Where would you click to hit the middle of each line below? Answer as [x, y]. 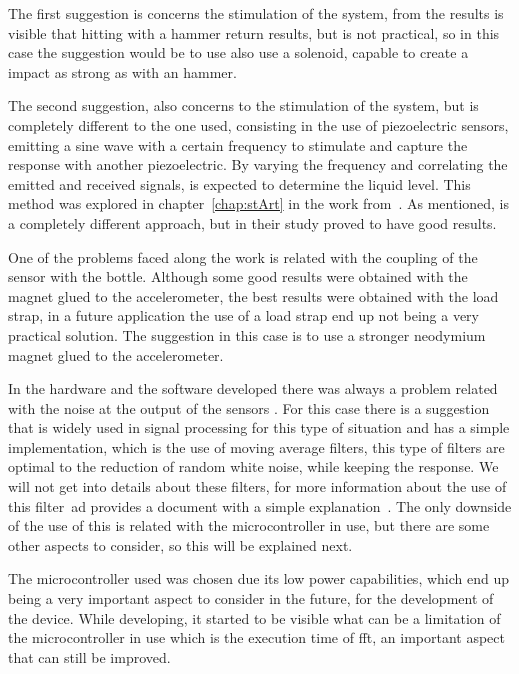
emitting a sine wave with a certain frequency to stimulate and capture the [238, 144]
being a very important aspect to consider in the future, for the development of [251, 598]
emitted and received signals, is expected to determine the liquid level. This [239, 183]
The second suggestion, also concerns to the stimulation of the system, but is [243, 105]
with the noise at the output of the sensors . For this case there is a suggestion [249, 407]
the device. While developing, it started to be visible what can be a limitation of [254, 617]
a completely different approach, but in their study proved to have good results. [252, 222]
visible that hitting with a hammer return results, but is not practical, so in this [254, 32]
